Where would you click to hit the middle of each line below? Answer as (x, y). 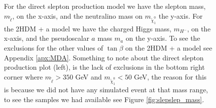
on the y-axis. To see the (163, 38)
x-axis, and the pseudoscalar (47, 38)
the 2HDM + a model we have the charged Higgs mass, (88, 28)
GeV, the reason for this (170, 76)
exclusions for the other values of (54, 48)
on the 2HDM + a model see (169, 48)
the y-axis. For (180, 15)
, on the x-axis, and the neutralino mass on (78, 15)
